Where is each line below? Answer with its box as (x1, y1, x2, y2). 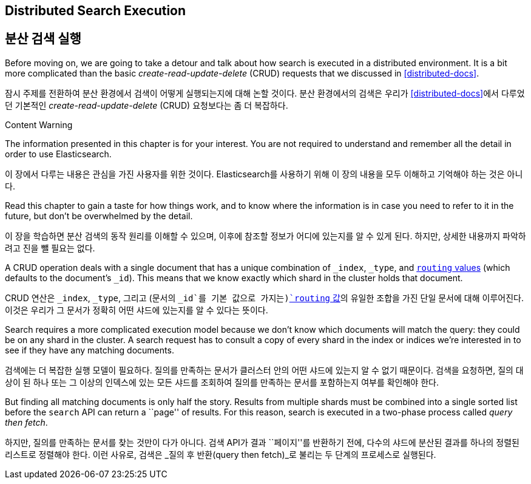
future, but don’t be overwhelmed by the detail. (5, 210, 193, 221)
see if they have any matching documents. (5, 344, 174, 355)
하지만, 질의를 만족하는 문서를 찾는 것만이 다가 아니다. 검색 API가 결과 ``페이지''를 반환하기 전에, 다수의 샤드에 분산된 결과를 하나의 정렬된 (5, 437, 519, 448)
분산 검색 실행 (5, 31, 81, 47)
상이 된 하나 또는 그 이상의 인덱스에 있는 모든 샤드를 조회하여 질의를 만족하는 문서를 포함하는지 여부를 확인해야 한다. (5, 377, 439, 387)
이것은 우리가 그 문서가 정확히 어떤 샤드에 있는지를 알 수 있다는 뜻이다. (5, 304, 268, 315)
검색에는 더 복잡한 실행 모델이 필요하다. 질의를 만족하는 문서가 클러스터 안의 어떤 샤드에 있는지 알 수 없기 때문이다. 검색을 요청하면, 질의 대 (5, 364, 524, 375)
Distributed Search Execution (5, 3, 186, 18)
